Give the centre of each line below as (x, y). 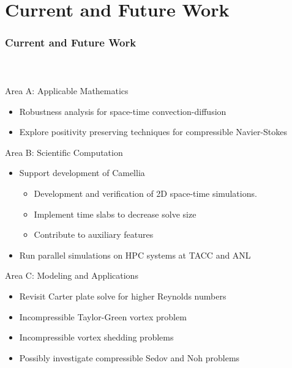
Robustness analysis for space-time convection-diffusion (123, 111)
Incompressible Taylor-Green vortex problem (103, 316)
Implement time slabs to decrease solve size (115, 214)
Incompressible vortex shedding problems (96, 337)
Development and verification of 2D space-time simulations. (145, 193)
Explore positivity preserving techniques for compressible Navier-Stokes (153, 132)
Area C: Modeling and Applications (72, 275)
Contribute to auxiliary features (94, 234)
